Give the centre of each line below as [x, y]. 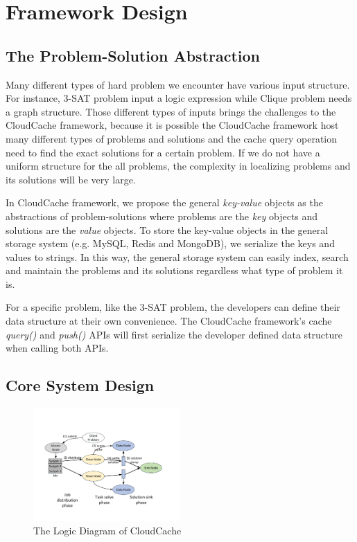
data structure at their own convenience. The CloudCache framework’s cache [169, 321]
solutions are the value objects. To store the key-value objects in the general [167, 229]
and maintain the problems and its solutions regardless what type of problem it [174, 270]
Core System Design [80, 385]
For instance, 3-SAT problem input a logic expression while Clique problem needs [179, 98]
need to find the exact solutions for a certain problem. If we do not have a [163, 152]
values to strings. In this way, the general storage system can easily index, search [177, 256]
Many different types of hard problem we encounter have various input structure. [178, 84]
